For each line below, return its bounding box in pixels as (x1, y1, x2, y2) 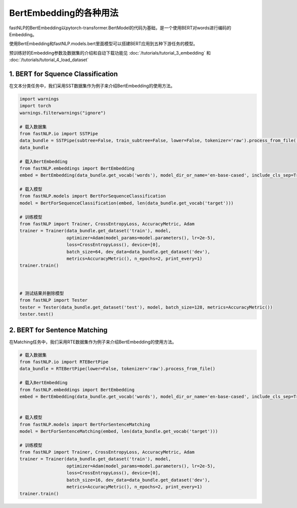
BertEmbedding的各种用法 (9, 7, 119, 18)
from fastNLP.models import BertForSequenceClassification (19, 193, 166, 199)
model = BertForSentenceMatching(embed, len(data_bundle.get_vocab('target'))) (19, 428, 218, 434)
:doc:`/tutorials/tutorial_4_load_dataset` (9, 57, 89, 63)
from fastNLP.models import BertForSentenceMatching (19, 422, 150, 427)
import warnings (19, 96, 59, 102)
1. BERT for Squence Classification (9, 69, 118, 78)
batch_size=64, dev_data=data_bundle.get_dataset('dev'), (66, 249, 210, 254)
